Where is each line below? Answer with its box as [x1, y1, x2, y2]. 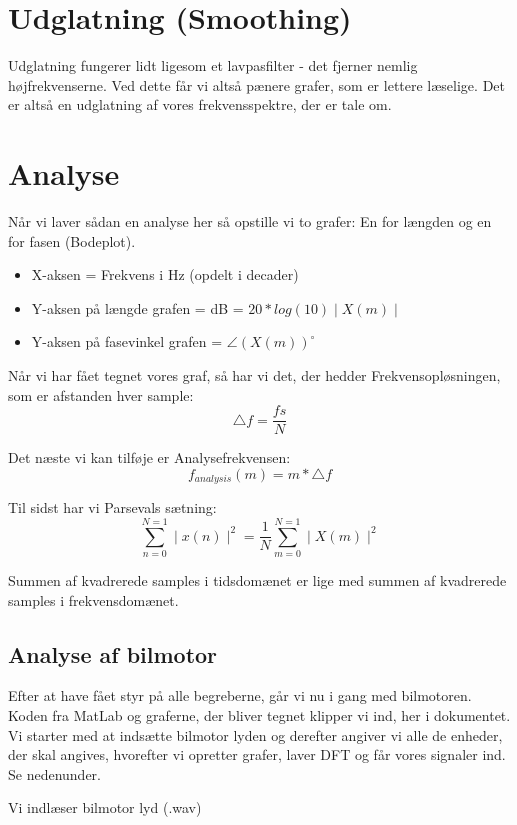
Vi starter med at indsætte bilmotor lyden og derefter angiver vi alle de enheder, [8, 724, 503, 745]
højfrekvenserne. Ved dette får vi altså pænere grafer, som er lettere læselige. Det [8, 74, 505, 95]
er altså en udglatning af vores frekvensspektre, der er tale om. [8, 94, 392, 115]
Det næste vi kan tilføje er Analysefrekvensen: [8, 447, 291, 468]
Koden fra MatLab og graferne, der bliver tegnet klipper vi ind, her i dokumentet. [8, 705, 511, 725]
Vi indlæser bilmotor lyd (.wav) [8, 797, 202, 818]
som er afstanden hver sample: [8, 384, 194, 405]
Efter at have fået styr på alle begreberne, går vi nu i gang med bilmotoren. [8, 685, 472, 706]
